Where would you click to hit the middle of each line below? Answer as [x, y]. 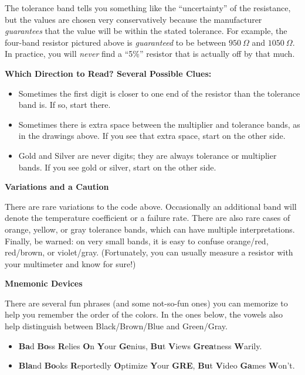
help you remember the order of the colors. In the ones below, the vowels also [144, 314]
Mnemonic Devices [44, 283]
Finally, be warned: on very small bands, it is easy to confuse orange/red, [137, 241]
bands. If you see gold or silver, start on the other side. [117, 167]
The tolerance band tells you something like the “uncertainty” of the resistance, [148, 8]
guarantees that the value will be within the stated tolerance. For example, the [146, 31]
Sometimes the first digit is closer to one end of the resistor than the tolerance [159, 93]
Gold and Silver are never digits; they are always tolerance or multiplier [148, 155]
